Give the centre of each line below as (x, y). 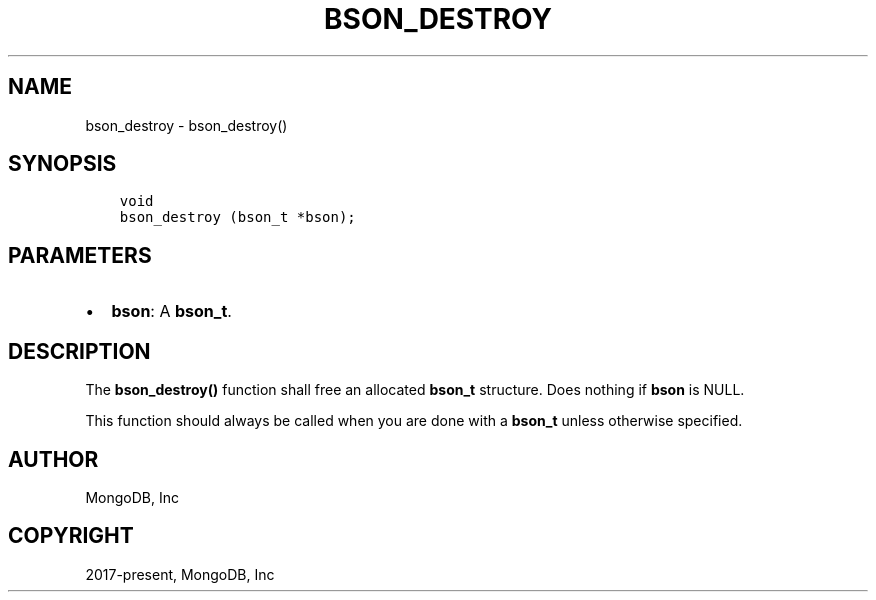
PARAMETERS (80, 255)
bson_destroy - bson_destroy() (186, 125)
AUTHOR (53, 459)
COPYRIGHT (71, 536)
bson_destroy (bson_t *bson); (237, 217)
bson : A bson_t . (171, 311)
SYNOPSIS (62, 164)
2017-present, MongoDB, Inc (180, 574)
